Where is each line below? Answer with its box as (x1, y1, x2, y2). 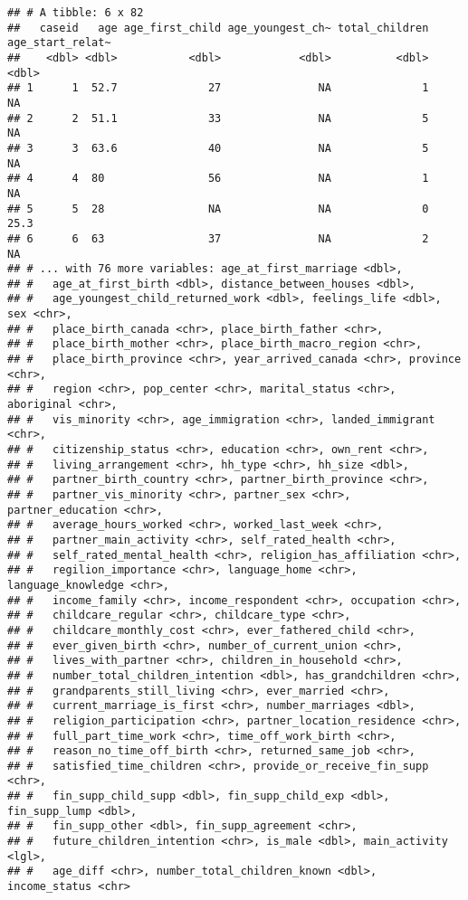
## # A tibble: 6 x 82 (7, 6, 144, 19)
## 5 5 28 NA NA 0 (7, 202, 429, 215)
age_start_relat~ (7, 36, 111, 50)
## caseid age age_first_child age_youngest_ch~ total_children (7, 21, 429, 34)
